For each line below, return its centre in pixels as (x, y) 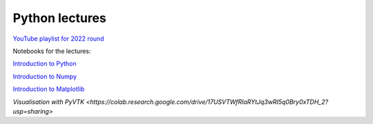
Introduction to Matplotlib (49, 89)
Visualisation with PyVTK (49, 102)
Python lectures (59, 18)
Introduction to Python (45, 64)
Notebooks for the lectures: (52, 51)
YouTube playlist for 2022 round (58, 39)
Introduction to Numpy (45, 76)
